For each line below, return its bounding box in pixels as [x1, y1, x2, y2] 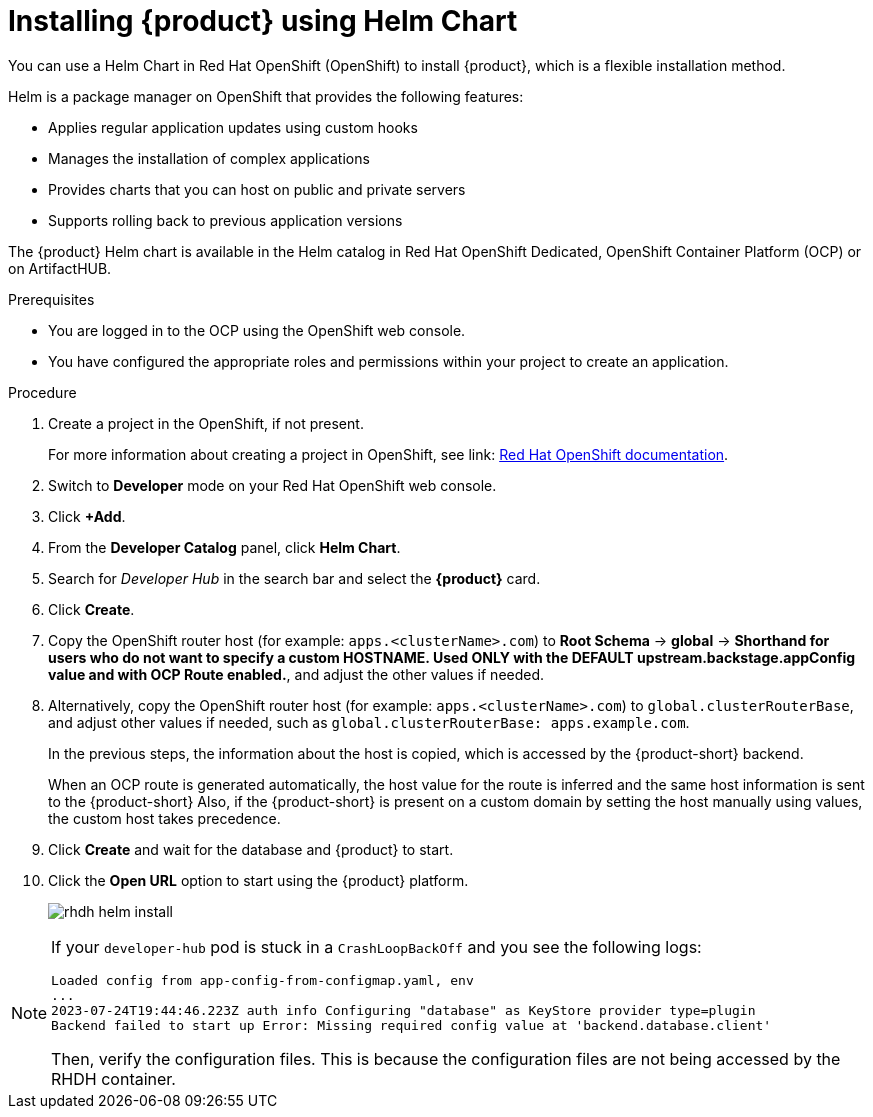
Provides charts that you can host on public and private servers [48, 180, 466, 198]
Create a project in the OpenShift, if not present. [48, 414, 364, 432]
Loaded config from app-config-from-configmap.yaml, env [51, 972, 474, 988]
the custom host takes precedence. [48, 809, 281, 827]
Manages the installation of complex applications [48, 149, 370, 167]
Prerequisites [8, 290, 95, 308]
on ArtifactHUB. [8, 259, 112, 277]
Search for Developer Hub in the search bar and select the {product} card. [48, 569, 541, 587]
